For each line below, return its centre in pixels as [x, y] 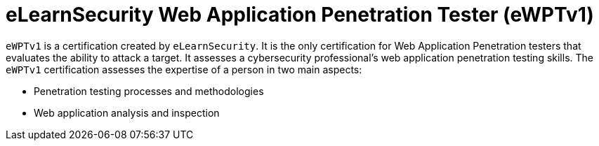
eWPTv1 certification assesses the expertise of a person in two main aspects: [184, 69]
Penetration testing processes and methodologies [149, 91]
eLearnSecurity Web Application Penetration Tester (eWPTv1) [300, 15]
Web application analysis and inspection [127, 112]
